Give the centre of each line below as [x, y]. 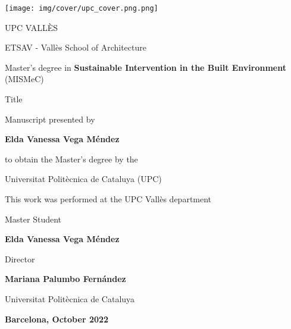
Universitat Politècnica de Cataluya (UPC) [83, 179]
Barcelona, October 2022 [57, 319]
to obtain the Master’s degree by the [71, 159]
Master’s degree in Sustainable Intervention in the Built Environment [145, 67]
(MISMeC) [24, 79]
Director [20, 258]
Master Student [33, 219]
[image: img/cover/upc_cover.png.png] [82, 8]
